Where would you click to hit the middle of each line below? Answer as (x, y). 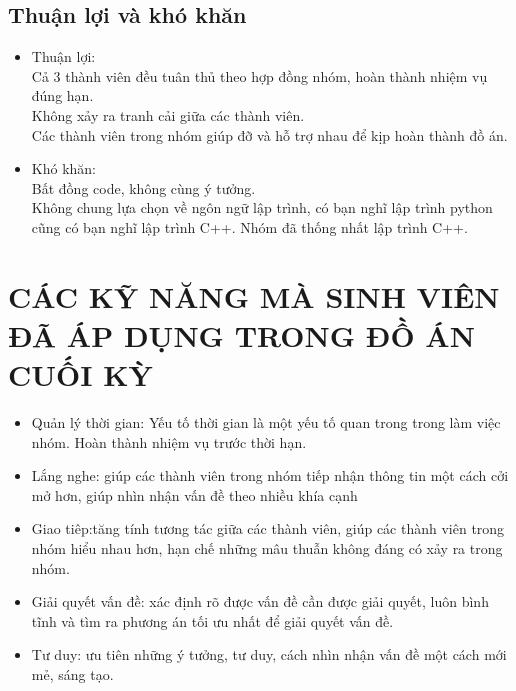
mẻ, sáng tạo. (72, 673)
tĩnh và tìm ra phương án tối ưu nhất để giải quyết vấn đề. (212, 620)
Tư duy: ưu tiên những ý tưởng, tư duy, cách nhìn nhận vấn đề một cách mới (269, 654)
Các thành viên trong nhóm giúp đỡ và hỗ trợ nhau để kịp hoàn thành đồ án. (269, 134)
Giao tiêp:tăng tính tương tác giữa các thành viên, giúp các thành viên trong (268, 528)
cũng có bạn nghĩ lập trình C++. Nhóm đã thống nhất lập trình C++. (249, 226)
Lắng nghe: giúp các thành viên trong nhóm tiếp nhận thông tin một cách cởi (270, 475)
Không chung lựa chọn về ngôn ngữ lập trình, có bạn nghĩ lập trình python (262, 207)
